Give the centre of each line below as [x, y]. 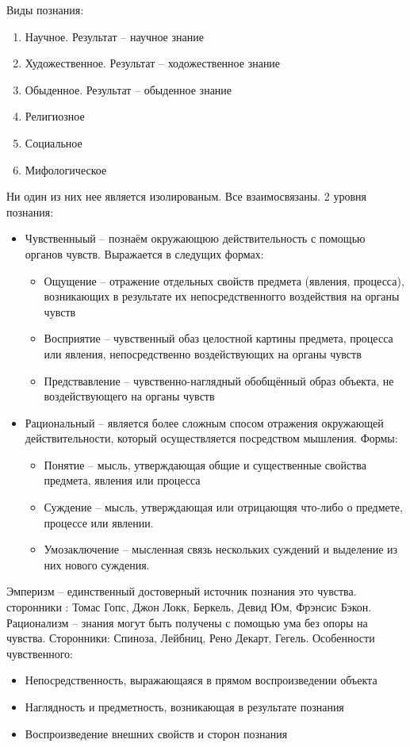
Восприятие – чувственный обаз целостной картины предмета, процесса [218, 338]
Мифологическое [66, 169]
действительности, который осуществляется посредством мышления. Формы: [211, 438]
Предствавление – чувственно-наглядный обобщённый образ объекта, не [219, 380]
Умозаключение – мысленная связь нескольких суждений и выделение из [221, 549]
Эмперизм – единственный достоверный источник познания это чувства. [182, 591]
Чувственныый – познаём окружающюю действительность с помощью [195, 238]
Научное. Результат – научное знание [114, 36]
